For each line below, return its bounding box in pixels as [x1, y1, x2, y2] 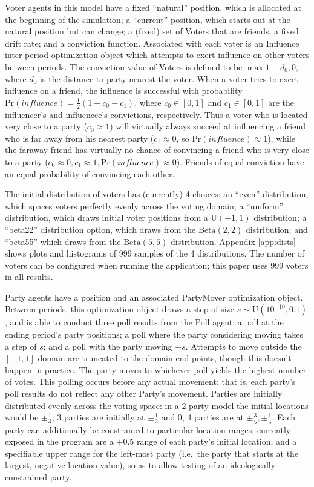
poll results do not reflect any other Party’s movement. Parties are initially [5, 387, 283, 400]
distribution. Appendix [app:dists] [171, 235, 296, 247]
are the [268, 96, 295, 108]
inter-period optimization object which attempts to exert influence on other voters [5, 48, 310, 61]
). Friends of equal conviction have [176, 155, 304, 168]
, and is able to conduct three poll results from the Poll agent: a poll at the [5, 316, 284, 328]
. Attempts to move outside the [185, 339, 302, 352]
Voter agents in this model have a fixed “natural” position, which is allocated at [5, 1, 301, 13]
